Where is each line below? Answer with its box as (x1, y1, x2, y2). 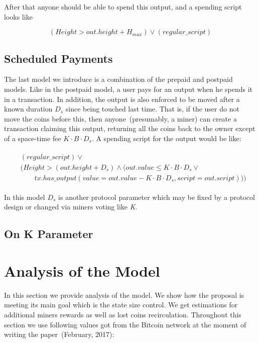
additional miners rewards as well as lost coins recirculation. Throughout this (4, 309, 241, 319)
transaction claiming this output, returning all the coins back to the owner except (4, 123, 255, 134)
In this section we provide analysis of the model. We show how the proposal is (4, 289, 244, 300)
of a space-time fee (4, 133, 61, 143)
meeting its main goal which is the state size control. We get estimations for (4, 299, 238, 310)
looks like (4, 11, 33, 22)
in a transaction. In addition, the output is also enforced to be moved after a (4, 93, 240, 104)
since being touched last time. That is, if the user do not (65, 103, 239, 114)
